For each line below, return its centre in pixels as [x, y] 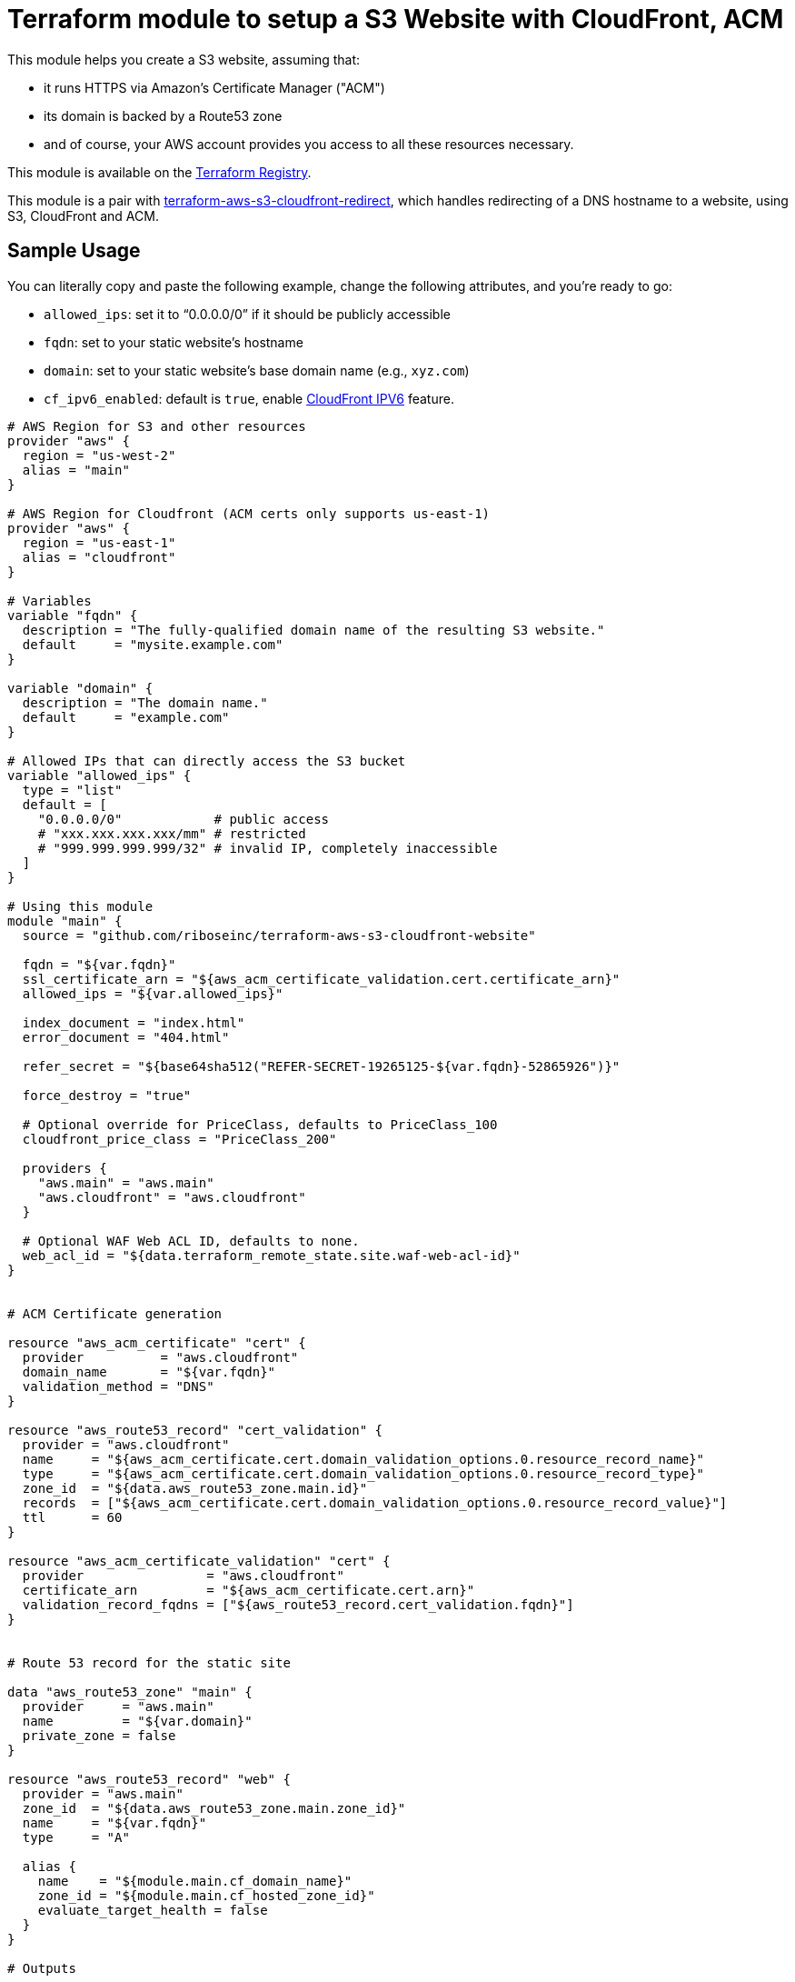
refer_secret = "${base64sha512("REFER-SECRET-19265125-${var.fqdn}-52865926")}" [321, 1066]
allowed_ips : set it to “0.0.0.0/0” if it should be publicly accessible [247, 314]
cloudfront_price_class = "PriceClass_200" [179, 1139]
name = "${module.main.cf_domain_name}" [195, 1881]
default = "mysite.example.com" [153, 644]
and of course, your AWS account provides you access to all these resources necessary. [309, 144]
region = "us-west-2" [99, 455]
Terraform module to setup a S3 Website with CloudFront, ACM [396, 19]
